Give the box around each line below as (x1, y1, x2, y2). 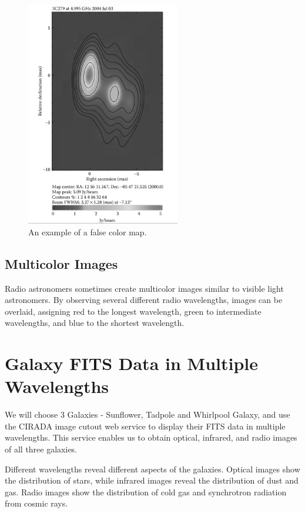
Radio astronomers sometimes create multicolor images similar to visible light (5, 282, 284, 294)
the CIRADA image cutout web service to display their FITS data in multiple (5, 419, 286, 432)
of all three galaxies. (5, 442, 78, 455)
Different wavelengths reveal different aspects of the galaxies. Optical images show (5, 462, 300, 475)
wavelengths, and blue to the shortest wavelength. (5, 317, 185, 329)
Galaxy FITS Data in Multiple (5, 351, 258, 375)
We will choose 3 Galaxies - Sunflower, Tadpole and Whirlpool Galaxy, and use (5, 408, 290, 421)
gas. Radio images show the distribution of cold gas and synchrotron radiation (5, 485, 287, 498)
